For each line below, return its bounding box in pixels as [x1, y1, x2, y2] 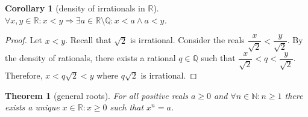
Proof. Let [5, 34, 42, 46]
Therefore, [5, 69, 43, 82]
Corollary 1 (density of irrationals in [5, 2, 145, 14]
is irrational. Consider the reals [130, 34, 245, 46]
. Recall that [65, 34, 112, 46]
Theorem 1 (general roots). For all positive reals [5, 89, 189, 101]
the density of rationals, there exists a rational [5, 52, 176, 64]
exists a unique [5, 101, 60, 113]
